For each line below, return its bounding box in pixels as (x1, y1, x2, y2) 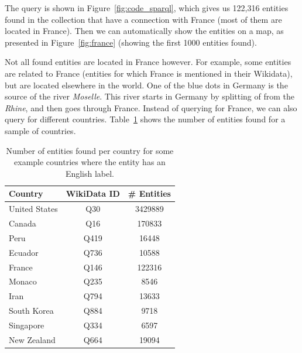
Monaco (9, 275, 37, 287)
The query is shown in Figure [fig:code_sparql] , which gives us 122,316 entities (5, 2, 289, 13)
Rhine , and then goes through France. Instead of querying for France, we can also (5, 101, 297, 114)
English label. (65, 167, 115, 179)
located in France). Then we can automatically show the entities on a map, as (5, 25, 284, 37)
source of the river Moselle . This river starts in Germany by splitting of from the (5, 90, 294, 102)
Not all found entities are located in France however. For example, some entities (5, 56, 291, 68)
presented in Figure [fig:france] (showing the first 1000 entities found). (5, 36, 257, 48)
